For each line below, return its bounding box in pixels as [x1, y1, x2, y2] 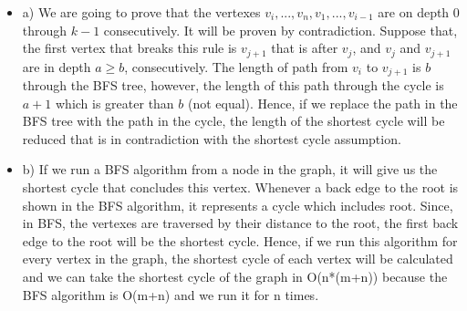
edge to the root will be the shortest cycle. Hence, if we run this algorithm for [22, 231, 458, 250]
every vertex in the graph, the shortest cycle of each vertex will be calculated [22, 249, 453, 268]
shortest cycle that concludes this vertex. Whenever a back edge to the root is [22, 178, 459, 197]
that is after [271, 38, 338, 57]
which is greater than [55, 93, 174, 112]
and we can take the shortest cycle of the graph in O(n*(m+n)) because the [22, 267, 448, 286]
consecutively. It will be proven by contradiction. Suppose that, [103, 20, 458, 39]
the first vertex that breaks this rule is [22, 38, 237, 57]
